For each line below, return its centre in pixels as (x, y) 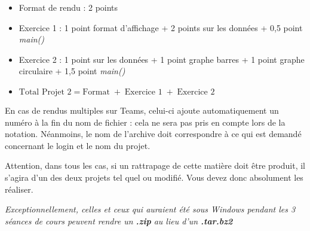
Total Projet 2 (45, 92)
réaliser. (19, 189)
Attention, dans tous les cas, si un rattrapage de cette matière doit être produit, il (155, 165)
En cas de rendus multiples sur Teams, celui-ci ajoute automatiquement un (142, 110)
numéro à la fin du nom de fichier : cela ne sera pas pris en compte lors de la (145, 122)
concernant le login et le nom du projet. (78, 145)
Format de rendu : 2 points (68, 7)
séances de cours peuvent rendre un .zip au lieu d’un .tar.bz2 (119, 221)
